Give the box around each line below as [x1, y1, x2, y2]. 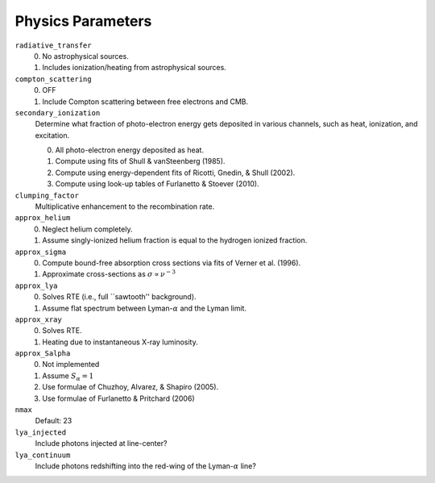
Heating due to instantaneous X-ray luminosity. [42, 337, 198, 347]
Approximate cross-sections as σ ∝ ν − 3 [42, 269, 176, 279]
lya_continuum [14, 450, 71, 460]
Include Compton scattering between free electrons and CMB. [42, 97, 249, 106]
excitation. [35, 130, 70, 140]
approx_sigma [14, 247, 67, 256]
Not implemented [42, 360, 100, 369]
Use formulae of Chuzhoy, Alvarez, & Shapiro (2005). [42, 382, 219, 392]
